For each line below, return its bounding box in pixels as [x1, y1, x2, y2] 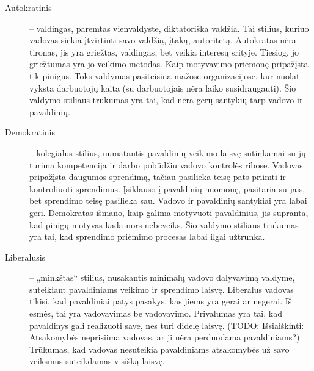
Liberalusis [5, 250, 46, 263]
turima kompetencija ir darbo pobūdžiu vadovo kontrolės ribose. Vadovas [29, 158, 303, 171]
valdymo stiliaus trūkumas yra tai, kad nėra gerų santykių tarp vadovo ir [29, 93, 303, 106]
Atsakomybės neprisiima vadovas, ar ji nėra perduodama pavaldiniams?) [29, 331, 300, 344]
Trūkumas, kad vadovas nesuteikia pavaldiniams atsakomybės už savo [29, 342, 290, 355]
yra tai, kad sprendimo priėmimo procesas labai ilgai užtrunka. [29, 230, 265, 243]
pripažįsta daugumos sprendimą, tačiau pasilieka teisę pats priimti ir [29, 170, 286, 183]
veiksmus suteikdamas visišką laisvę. [29, 355, 165, 367]
